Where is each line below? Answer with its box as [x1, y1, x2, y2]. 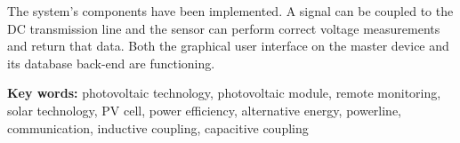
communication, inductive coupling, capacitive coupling [7, 118, 309, 137]
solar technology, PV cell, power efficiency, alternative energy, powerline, [7, 100, 402, 119]
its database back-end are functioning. [7, 53, 215, 72]
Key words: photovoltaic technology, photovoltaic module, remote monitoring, [7, 83, 441, 102]
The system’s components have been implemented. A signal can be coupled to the [7, 2, 454, 20]
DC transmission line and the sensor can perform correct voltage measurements [7, 19, 440, 37]
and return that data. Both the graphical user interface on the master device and [7, 36, 449, 55]
